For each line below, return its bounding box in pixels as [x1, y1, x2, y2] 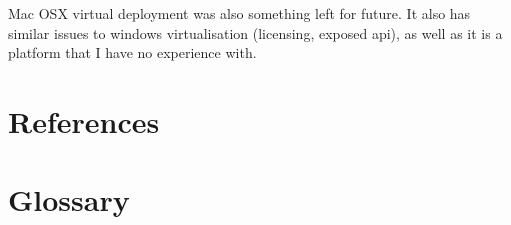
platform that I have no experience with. [8, 42, 257, 63]
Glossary [8, 179, 130, 220]
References [8, 100, 160, 141]
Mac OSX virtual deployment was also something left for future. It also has [8, 3, 471, 23]
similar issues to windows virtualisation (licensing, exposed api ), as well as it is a [8, 22, 503, 43]
